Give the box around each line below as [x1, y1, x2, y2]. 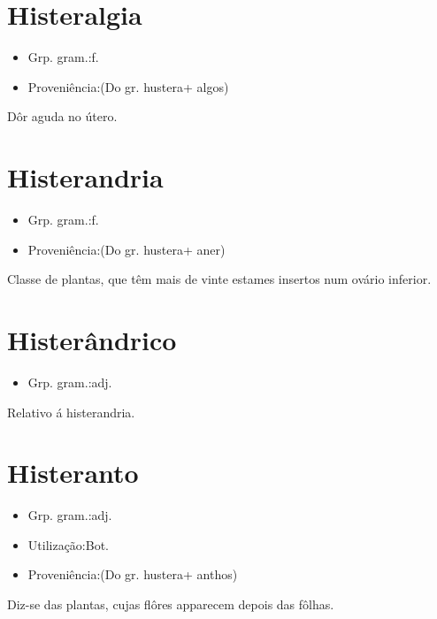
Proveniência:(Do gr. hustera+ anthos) [27, 565, 238, 584]
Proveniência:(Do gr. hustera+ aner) [27, 240, 226, 258]
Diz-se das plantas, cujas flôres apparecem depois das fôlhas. [7, 595, 334, 614]
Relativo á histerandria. [7, 402, 135, 421]
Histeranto [7, 455, 139, 491]
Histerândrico [7, 322, 177, 357]
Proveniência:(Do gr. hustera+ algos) [27, 77, 229, 96]
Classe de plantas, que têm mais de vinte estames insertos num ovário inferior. [7, 270, 432, 288]
